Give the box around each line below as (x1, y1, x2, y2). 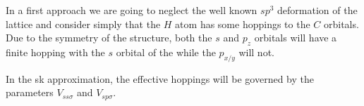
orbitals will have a (254, 30, 337, 45)
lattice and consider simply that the (6, 16, 161, 31)
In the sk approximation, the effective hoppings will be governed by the (6, 71, 314, 86)
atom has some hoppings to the (175, 16, 310, 31)
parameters (6, 85, 54, 100)
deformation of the (277, 3, 358, 17)
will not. (238, 44, 274, 59)
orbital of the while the (116, 44, 216, 59)
